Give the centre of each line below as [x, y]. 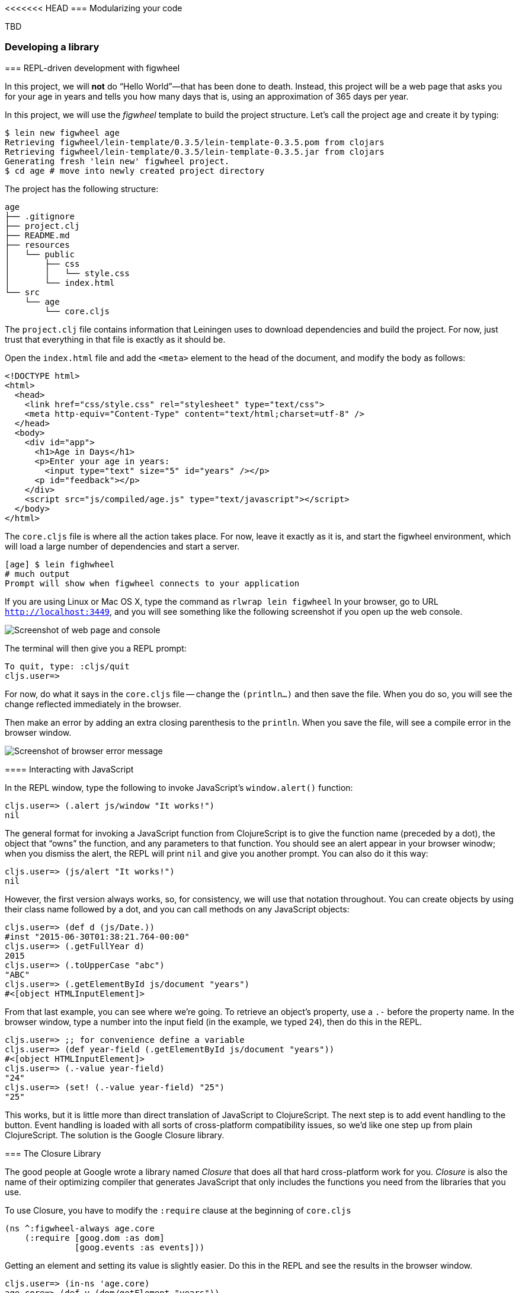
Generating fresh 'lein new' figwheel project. [117, 161]
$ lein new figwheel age [62, 133]
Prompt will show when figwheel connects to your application [152, 583]
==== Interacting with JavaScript [69, 769]
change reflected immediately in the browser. [93, 704]
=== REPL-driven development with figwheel [92, 68]
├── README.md [37, 235]
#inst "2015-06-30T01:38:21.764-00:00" [97, 936]
